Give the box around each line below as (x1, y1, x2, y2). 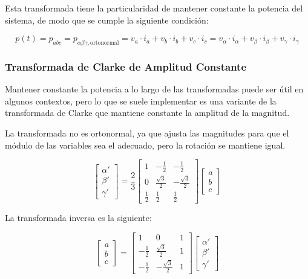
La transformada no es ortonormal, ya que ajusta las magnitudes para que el (5, 126, 289, 139)
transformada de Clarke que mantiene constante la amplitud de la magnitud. (5, 106, 290, 119)
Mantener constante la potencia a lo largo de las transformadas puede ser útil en (5, 83, 304, 95)
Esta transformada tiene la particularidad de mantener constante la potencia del (5, 2, 303, 14)
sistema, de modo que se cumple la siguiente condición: (5, 13, 209, 26)
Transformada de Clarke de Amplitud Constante (5, 59, 247, 74)
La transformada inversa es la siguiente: (5, 211, 152, 224)
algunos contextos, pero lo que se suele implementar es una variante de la (5, 94, 277, 107)
